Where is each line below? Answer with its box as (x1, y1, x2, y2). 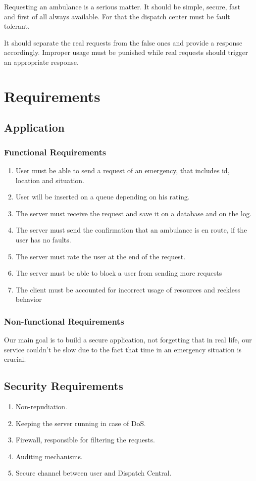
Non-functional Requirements (4, 315, 124, 327)
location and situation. (15, 175, 84, 185)
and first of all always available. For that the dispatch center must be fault (4, 11, 230, 21)
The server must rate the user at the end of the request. (15, 251, 186, 261)
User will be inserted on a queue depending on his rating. (15, 192, 190, 202)
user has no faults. (15, 234, 71, 244)
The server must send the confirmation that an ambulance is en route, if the (15, 225, 247, 235)
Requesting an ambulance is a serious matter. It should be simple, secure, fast (4, 1, 241, 11)
